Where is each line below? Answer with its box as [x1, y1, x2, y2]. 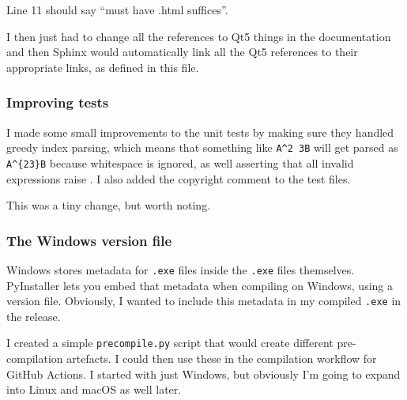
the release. [6, 308, 61, 324]
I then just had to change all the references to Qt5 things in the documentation [6, 28, 391, 44]
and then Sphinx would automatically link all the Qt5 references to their [6, 43, 358, 60]
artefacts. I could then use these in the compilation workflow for [66, 350, 377, 367]
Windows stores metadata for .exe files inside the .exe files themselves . [6, 261, 355, 277]
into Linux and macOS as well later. [6, 381, 182, 398]
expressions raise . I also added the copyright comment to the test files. [6, 170, 351, 187]
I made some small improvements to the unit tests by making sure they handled [6, 123, 394, 140]
